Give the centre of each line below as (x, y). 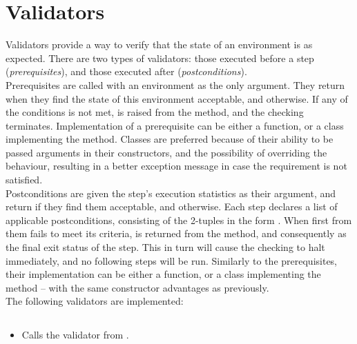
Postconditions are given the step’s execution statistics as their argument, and (171, 193)
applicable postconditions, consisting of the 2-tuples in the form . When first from (179, 220)
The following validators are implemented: (95, 301)
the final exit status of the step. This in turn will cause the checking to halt (165, 247)
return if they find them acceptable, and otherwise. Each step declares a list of (172, 206)
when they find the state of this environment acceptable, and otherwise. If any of (177, 98)
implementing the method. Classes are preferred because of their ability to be (170, 139)
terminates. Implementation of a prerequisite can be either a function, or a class (175, 125)
